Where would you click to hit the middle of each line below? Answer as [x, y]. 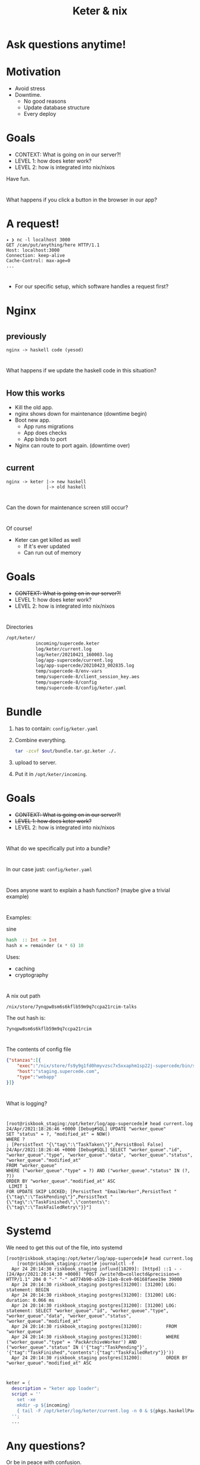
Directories [20, 627]
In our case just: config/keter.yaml [49, 869]
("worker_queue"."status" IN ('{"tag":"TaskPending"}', [77, 1348]
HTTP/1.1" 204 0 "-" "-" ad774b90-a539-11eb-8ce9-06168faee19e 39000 [94, 1280]
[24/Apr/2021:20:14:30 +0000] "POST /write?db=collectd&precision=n [93, 1274]
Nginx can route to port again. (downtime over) [72, 445]
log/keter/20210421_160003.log [74, 655]
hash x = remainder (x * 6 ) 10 [45, 946]
